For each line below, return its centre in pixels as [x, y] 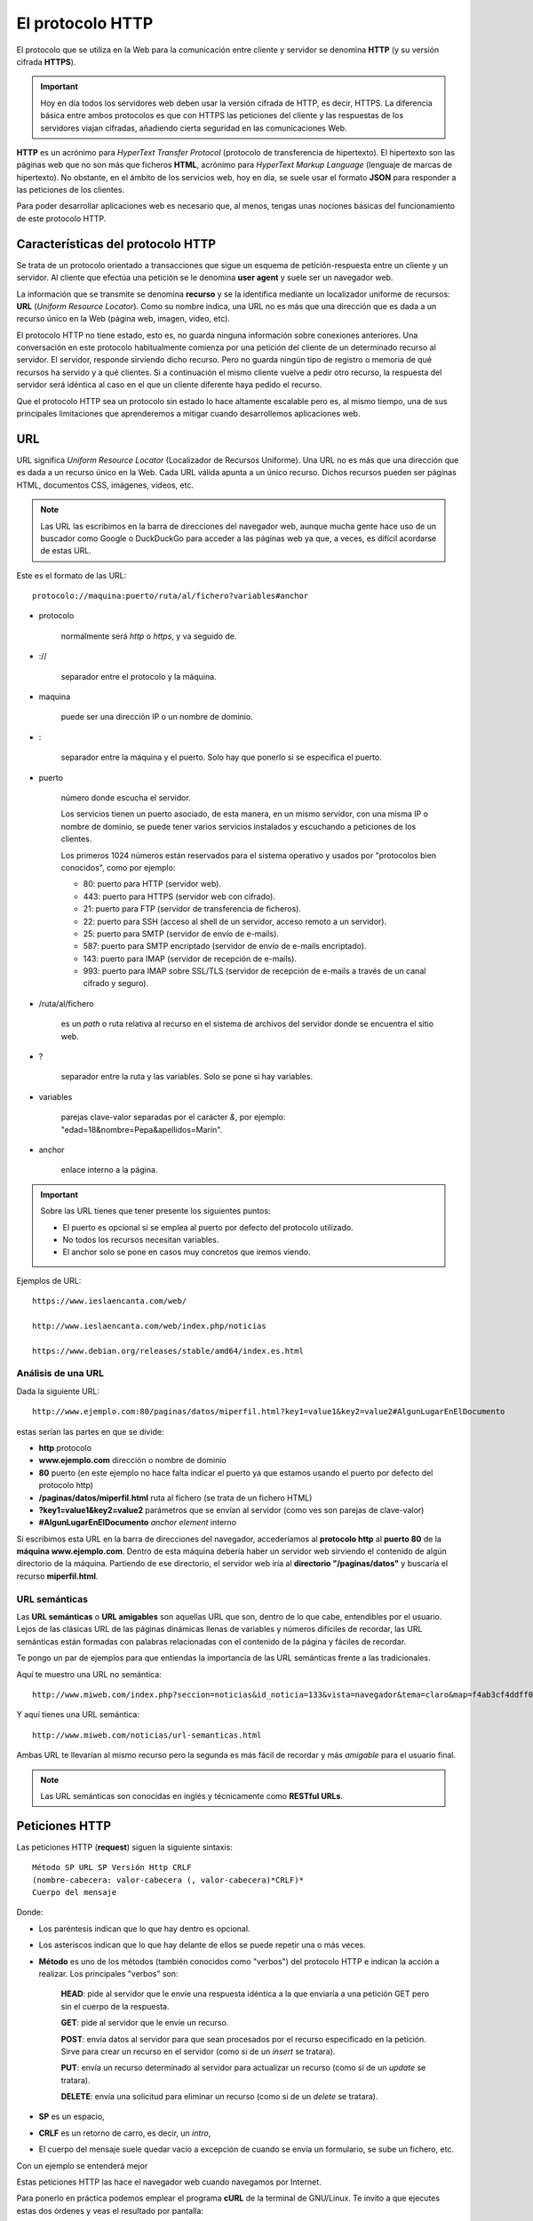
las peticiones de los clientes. [70, 190]
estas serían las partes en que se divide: [90, 1431]
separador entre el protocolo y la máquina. [139, 676]
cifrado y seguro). [116, 983]
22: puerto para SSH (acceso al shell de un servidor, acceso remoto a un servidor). [235, 921]
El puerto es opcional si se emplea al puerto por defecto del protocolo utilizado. [208, 1227]
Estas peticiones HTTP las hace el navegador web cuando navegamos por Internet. [169, 2182]
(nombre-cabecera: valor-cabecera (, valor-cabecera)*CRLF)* [168, 1880]
